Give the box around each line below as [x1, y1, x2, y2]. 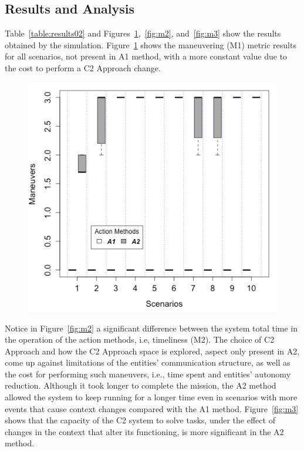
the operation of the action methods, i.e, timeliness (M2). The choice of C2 [5, 333, 275, 346]
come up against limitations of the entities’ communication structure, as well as [5, 356, 291, 369]
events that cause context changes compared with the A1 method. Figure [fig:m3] [5, 402, 299, 414]
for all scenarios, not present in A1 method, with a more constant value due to [5, 50, 288, 62]
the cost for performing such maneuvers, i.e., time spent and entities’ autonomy [5, 367, 291, 380]
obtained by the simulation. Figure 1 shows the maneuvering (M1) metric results [5, 38, 296, 51]
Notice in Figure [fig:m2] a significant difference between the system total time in [5, 321, 298, 334]
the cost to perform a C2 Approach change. [5, 61, 161, 74]
